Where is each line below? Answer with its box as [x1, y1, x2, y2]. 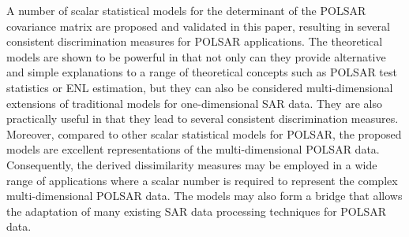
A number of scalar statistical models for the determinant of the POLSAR [6, 2, 366, 18]
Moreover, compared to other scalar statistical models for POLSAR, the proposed [6, 125, 402, 142]
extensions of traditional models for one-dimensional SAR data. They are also [6, 94, 382, 111]
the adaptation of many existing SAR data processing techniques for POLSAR [6, 202, 387, 219]
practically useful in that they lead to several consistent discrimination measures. [6, 110, 399, 127]
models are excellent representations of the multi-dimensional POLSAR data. [6, 141, 380, 157]
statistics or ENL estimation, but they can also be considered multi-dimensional [6, 79, 393, 95]
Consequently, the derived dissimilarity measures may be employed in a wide [6, 156, 377, 172]
